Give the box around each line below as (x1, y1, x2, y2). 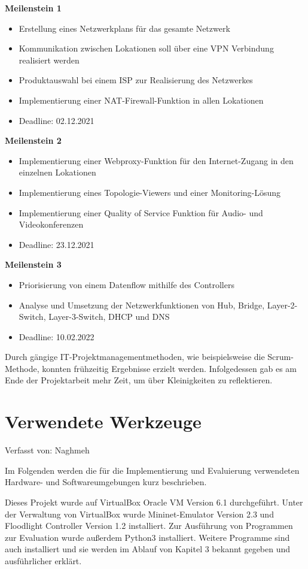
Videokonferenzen (19, 218, 84, 231)
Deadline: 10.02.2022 (19, 330, 94, 343)
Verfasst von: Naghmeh (5, 444, 90, 456)
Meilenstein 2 (5, 134, 62, 147)
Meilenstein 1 (5, 2, 62, 14)
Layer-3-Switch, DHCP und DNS (48, 310, 170, 323)
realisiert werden (19, 53, 80, 66)
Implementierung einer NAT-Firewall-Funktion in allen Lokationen (19, 93, 264, 106)
